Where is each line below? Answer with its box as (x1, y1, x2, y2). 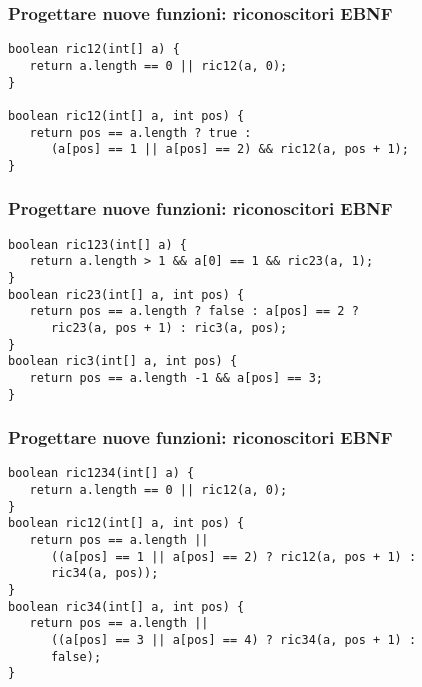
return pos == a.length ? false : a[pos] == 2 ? (29, 304, 359, 319)
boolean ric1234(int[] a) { (8, 466, 195, 481)
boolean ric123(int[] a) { (8, 237, 187, 252)
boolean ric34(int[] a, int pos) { (8, 599, 245, 614)
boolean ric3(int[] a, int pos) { (8, 354, 238, 369)
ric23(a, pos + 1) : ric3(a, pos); (50, 320, 288, 335)
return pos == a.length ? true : (29, 125, 252, 140)
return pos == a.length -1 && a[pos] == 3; (29, 370, 323, 385)
